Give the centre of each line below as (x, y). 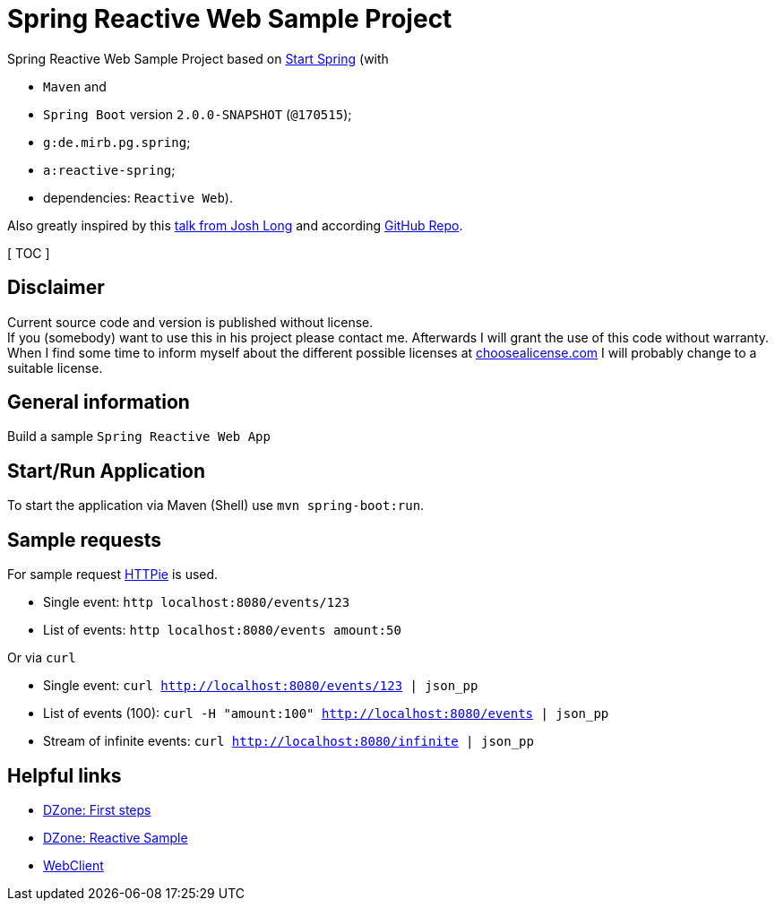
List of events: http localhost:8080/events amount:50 (222, 630)
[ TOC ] (29, 253)
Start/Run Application (107, 471)
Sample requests (84, 540)
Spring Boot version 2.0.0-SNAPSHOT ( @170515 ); (198, 114)
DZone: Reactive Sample (116, 837)
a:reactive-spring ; (109, 169)
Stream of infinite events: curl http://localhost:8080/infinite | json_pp (288, 741)
